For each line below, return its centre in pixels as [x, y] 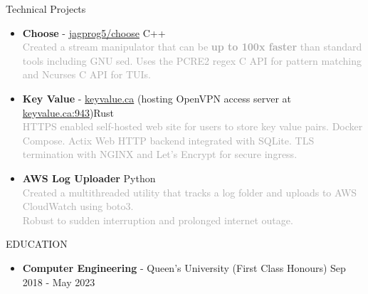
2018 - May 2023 [59, 282]
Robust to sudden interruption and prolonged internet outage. [158, 220]
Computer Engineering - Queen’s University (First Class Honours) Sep [184, 267]
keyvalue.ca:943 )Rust [68, 112]
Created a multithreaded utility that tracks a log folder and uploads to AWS [190, 192]
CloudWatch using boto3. [78, 206]
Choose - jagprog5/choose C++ [94, 32]
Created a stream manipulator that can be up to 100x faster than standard [192, 47]
